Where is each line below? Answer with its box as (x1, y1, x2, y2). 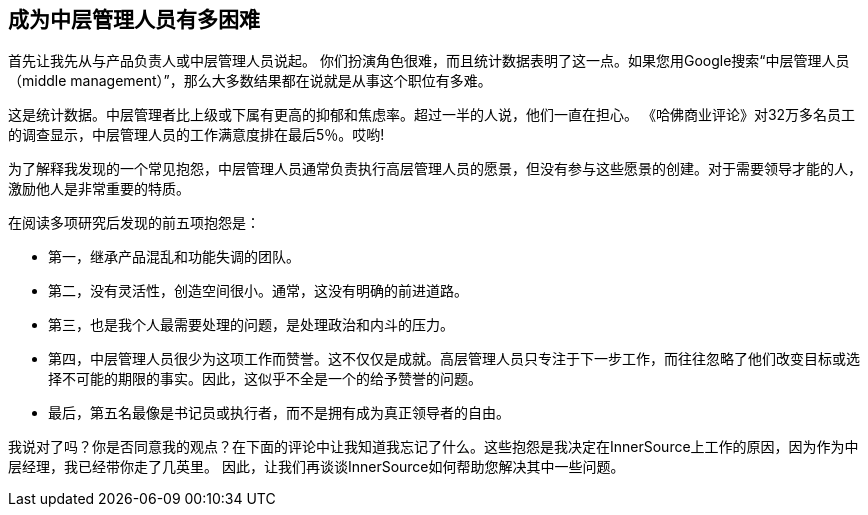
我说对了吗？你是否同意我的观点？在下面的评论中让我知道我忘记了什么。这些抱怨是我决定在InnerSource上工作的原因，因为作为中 (8, 438, 859, 456)
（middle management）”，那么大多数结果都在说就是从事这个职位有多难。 (8, 72, 492, 90)
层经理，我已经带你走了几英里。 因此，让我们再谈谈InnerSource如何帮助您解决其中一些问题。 (8, 458, 625, 476)
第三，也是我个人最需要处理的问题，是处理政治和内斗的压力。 (48, 316, 454, 334)
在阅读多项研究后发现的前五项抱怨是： (8, 214, 260, 232)
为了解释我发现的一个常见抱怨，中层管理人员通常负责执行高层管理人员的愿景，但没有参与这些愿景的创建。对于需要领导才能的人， (8, 160, 862, 178)
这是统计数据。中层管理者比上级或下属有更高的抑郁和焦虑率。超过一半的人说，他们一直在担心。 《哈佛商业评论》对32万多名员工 (8, 106, 856, 124)
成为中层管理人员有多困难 (8, 7, 260, 32)
